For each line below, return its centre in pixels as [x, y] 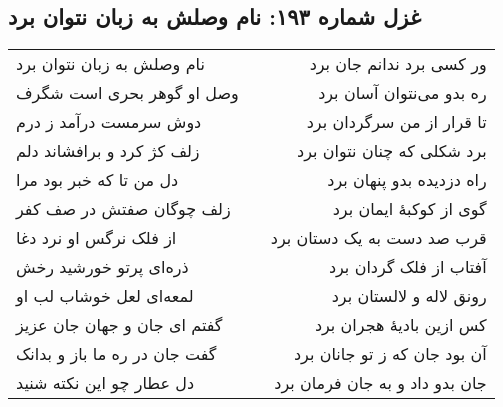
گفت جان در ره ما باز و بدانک [116, 354]
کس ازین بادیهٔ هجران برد [400, 325]
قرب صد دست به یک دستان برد [378, 238]
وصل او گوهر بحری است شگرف [127, 93]
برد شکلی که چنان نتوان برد [392, 151]
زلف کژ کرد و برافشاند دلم [108, 151]
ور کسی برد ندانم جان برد [398, 64]
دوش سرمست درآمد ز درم [109, 122]
